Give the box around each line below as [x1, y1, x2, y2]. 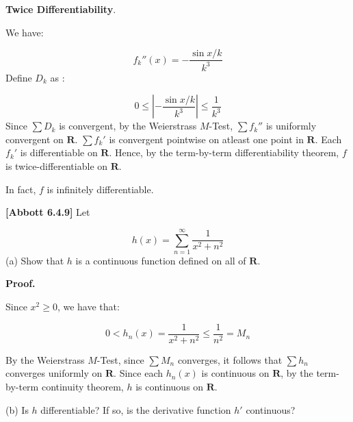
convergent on [5, 132, 64, 146]
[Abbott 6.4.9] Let [5, 205, 90, 219]
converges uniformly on [5, 366, 103, 380]
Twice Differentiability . [5, 2, 116, 16]
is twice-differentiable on [5, 158, 108, 173]
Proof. [5, 276, 36, 290]
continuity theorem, [41, 379, 124, 393]
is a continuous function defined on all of [75, 253, 246, 267]
